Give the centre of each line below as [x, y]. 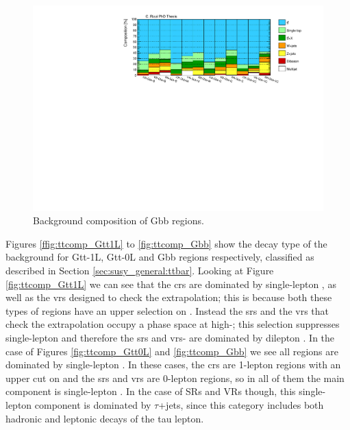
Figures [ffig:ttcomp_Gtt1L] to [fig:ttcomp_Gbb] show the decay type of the [166, 243]
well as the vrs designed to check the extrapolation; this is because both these [169, 297]
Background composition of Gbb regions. [118, 220]
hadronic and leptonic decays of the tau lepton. [105, 418]
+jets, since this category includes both [241, 404]
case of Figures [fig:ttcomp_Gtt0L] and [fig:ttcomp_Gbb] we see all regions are [172, 351]
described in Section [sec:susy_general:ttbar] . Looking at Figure [140, 271]
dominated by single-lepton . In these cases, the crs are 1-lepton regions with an [173, 365]
